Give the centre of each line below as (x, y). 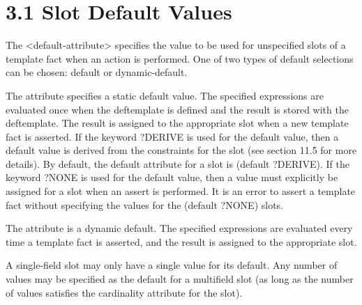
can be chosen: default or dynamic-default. (97, 72)
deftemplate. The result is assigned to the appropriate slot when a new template (177, 123)
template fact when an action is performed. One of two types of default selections (180, 58)
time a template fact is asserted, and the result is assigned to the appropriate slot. (181, 241)
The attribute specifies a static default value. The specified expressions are (165, 95)
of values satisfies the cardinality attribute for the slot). (124, 292)
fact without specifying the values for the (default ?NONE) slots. (145, 204)
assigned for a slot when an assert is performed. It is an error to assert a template (181, 191)
